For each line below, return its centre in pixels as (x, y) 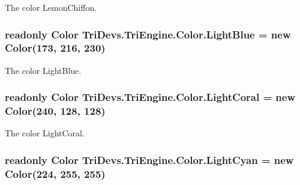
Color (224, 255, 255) (55, 173)
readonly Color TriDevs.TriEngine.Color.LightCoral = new (150, 97)
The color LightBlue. (43, 70)
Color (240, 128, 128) (55, 111)
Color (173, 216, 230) (55, 48)
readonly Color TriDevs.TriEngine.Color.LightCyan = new (149, 159)
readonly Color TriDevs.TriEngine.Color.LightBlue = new (148, 34)
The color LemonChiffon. (51, 7)
